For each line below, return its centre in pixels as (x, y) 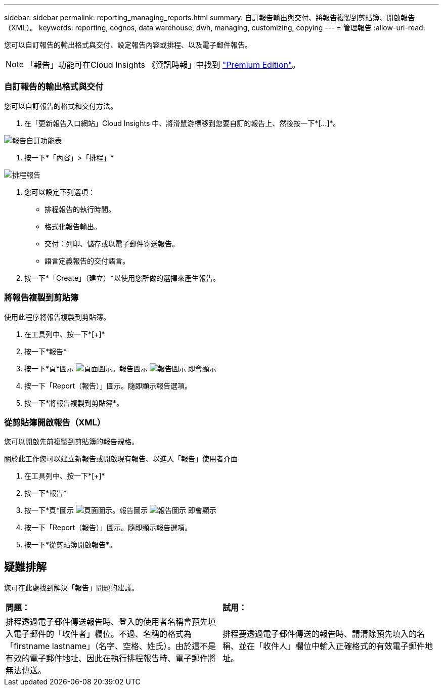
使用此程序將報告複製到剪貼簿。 (57, 317)
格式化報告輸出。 (73, 226)
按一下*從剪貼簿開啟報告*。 (71, 545)
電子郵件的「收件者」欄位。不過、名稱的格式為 (103, 634)
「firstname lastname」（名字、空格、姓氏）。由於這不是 (111, 646)
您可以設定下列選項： (60, 192)
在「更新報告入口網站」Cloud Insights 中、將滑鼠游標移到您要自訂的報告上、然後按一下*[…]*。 (182, 123)
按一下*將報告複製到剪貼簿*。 (74, 403)
